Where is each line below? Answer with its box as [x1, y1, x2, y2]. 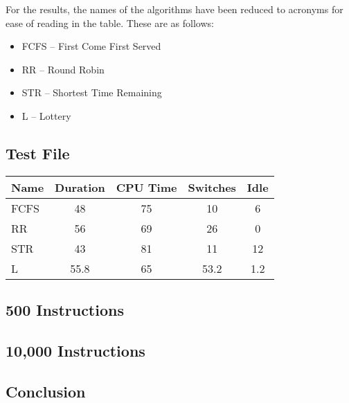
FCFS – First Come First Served [21, 39, 161, 53]
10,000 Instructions [6, 339, 145, 361]
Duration [55, 179, 105, 195]
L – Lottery [21, 108, 71, 123]
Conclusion [6, 380, 86, 402]
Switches [188, 179, 236, 195]
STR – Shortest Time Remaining [21, 85, 162, 100]
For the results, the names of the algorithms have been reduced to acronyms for [6, 2, 343, 16]
